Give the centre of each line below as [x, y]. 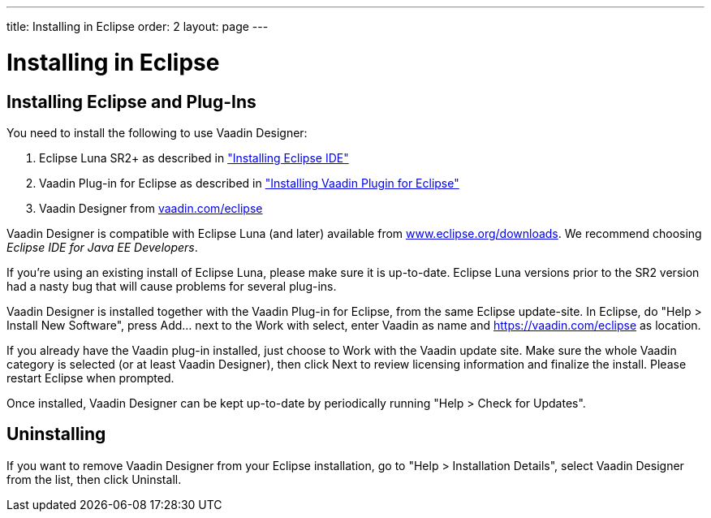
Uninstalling [56, 434]
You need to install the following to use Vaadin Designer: [157, 132]
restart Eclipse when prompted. [90, 378]
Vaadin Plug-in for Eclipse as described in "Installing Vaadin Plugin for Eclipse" [249, 183]
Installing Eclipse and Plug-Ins [131, 101]
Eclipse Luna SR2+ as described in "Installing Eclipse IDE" [194, 158]
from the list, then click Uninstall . [94, 479]
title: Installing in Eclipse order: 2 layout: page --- [138, 26]
